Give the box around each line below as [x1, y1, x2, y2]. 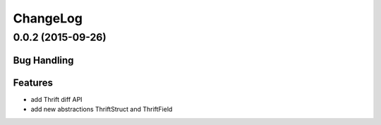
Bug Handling [13, 54, 74, 66]
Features [13, 77, 53, 88]
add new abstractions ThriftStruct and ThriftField [30, 105, 173, 114]
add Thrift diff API [30, 95, 83, 103]
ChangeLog [13, 11, 83, 26]
